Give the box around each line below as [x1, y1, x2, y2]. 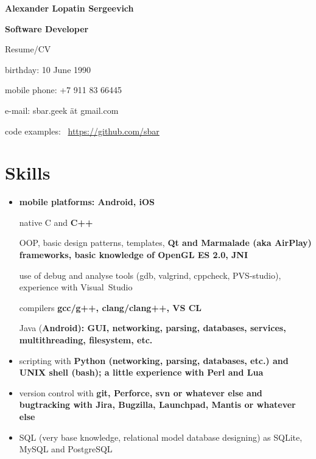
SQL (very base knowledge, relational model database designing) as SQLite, [19, 430, 303, 443]
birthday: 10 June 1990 [5, 63, 91, 75]
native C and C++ [19, 215, 93, 228]
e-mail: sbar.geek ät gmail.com [5, 103, 119, 116]
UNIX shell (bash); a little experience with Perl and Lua [19, 366, 264, 379]
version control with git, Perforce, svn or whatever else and [19, 386, 262, 399]
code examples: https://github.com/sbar [5, 124, 160, 137]
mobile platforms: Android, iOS [19, 195, 155, 208]
